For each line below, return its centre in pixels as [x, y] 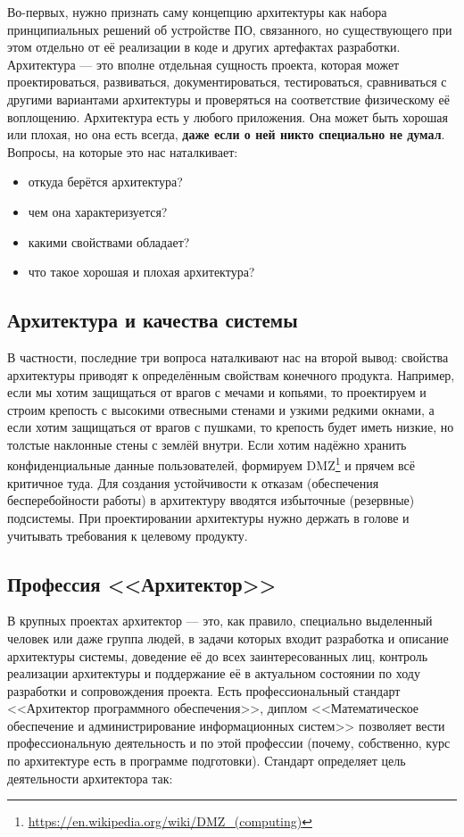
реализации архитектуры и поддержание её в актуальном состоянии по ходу [214, 673]
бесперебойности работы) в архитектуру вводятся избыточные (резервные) [211, 500]
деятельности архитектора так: [90, 778]
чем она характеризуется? [98, 211]
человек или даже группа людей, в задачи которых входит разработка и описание [228, 638]
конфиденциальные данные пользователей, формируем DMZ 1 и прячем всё [211, 464]
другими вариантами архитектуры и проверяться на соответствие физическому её [228, 99]
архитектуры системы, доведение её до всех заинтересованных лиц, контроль [218, 655]
